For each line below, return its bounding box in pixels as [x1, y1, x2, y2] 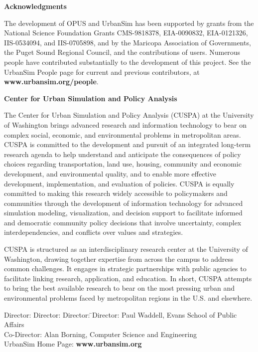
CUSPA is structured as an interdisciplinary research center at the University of [4, 244, 248, 254]
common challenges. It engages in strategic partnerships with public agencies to [4, 263, 247, 274]
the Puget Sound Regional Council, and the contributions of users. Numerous [4, 47, 241, 57]
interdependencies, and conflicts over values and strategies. [4, 227, 183, 237]
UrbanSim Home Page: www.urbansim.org [4, 339, 142, 349]
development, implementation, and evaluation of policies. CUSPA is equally [4, 178, 235, 188]
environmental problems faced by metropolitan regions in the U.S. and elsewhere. [4, 293, 253, 303]
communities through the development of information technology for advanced [4, 197, 243, 208]
